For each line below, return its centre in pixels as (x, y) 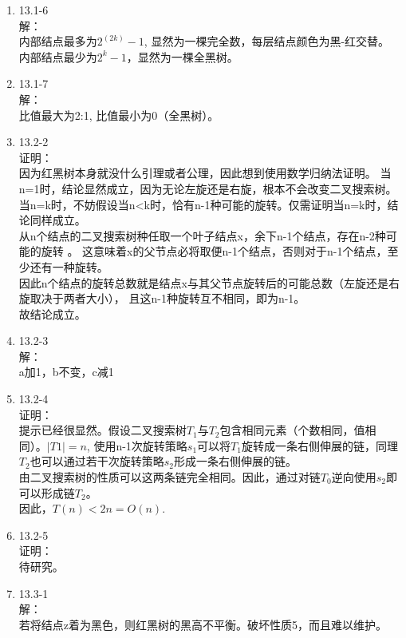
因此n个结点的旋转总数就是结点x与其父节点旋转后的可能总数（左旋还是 (203, 282)
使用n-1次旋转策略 (140, 445)
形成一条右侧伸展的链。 (235, 461)
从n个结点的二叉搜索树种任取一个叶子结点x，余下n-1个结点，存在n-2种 (202, 235)
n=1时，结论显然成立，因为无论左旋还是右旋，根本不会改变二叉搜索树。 (208, 188)
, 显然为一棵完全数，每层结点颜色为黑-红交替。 (267, 41)
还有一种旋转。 (69, 266)
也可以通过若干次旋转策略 (97, 461)
